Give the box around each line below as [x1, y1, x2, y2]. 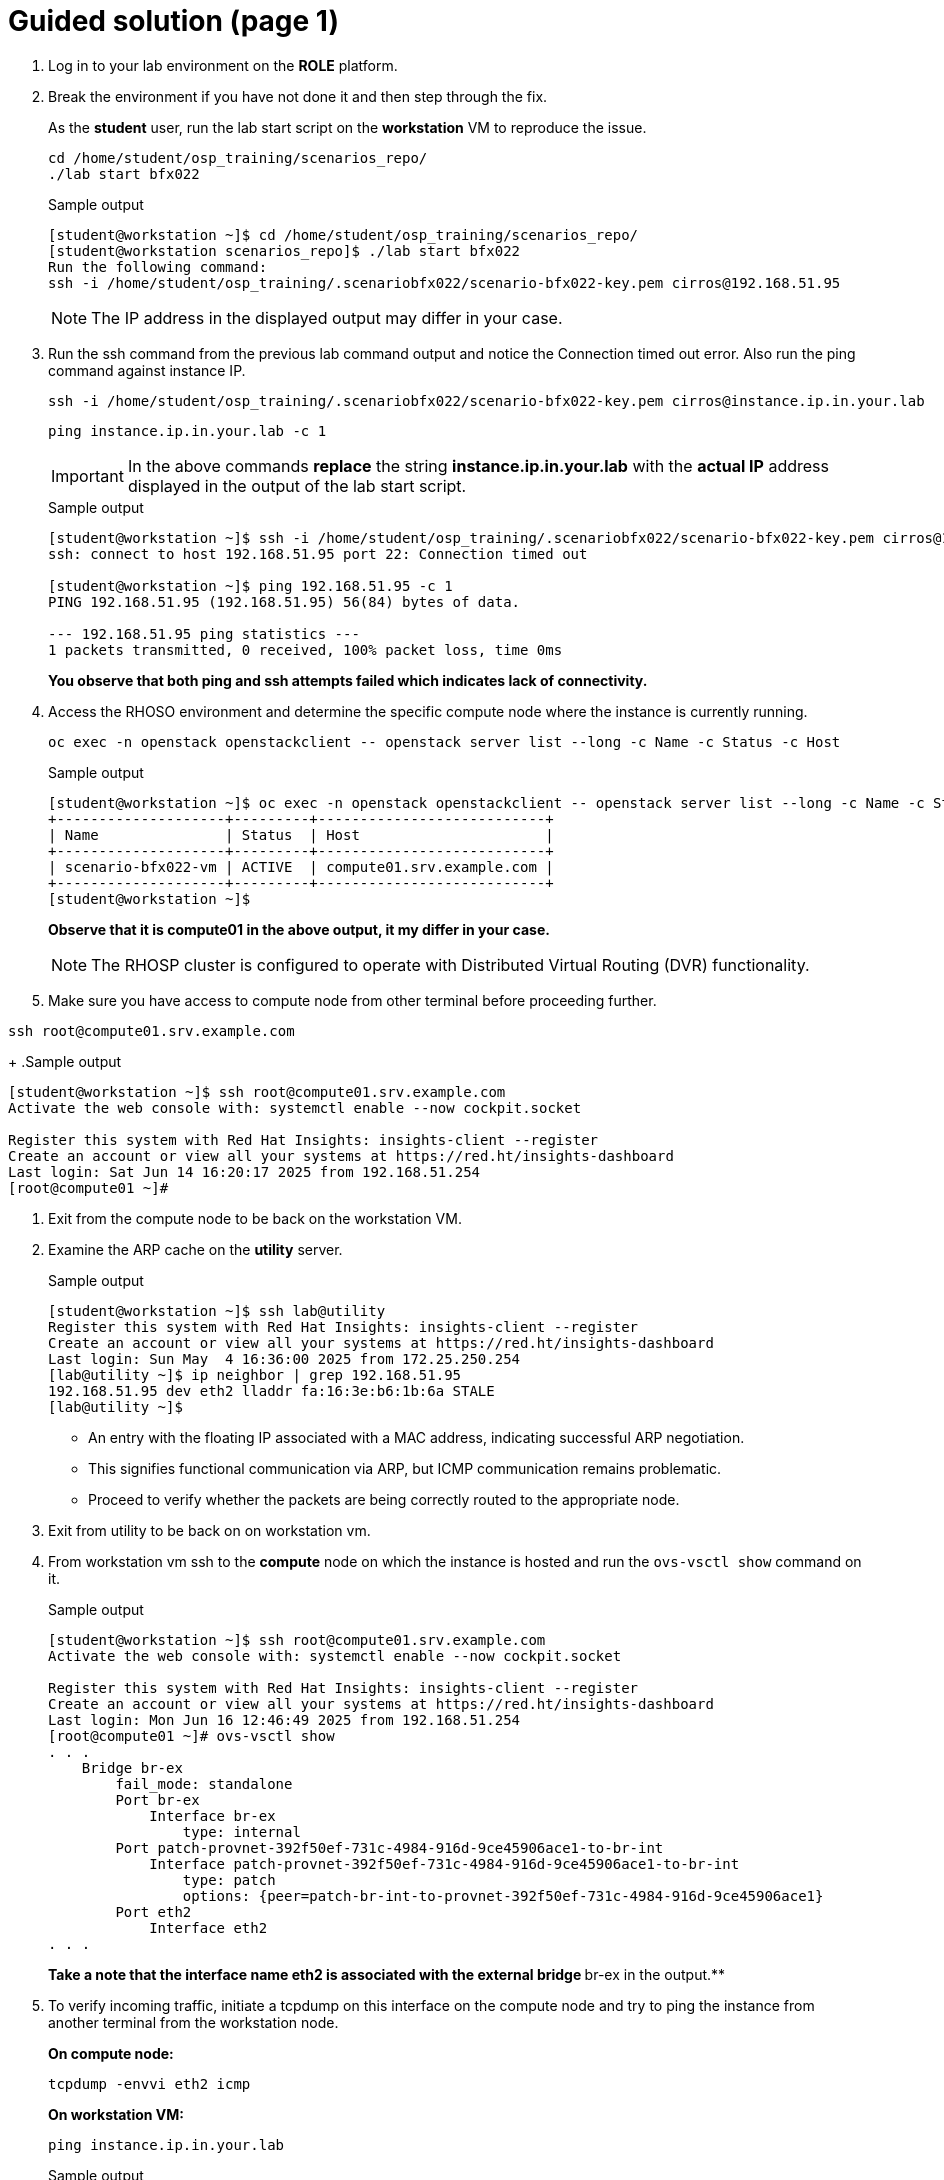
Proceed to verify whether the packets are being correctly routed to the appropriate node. [88, 1490, 680, 1508]
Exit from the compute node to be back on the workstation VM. [48, 1209, 462, 1227]
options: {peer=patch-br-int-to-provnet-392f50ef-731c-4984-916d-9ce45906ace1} [182, 1887, 824, 1904]
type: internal [182, 1823, 301, 1840]
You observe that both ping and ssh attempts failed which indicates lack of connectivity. [48, 671, 648, 689]
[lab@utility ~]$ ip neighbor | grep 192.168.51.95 [48, 1366, 462, 1383]
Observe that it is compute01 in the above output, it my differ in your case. [48, 920, 550, 938]
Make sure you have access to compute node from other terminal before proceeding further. [48, 991, 657, 1009]
